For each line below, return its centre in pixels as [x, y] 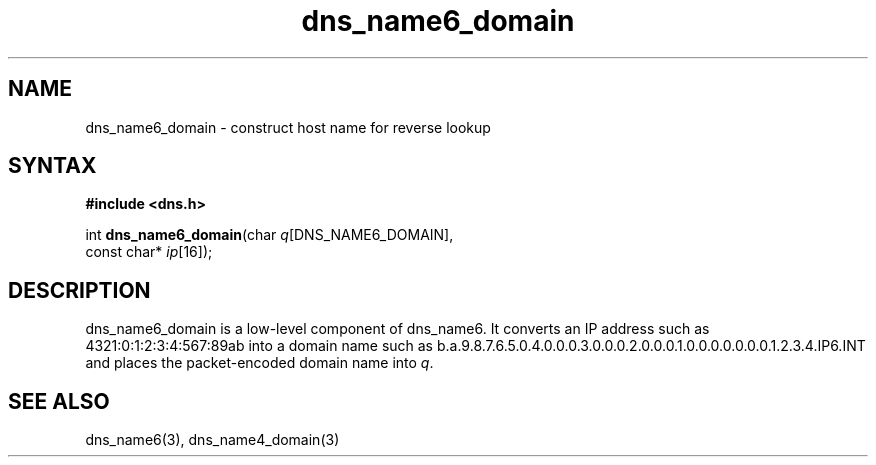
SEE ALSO [59, 401]
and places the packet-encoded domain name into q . [259, 363]
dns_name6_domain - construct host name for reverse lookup [288, 127]
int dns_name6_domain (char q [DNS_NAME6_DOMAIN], [269, 235]
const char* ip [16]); [149, 252]
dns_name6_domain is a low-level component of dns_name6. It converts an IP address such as [397, 329]
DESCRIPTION [79, 290]
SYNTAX [52, 166]
